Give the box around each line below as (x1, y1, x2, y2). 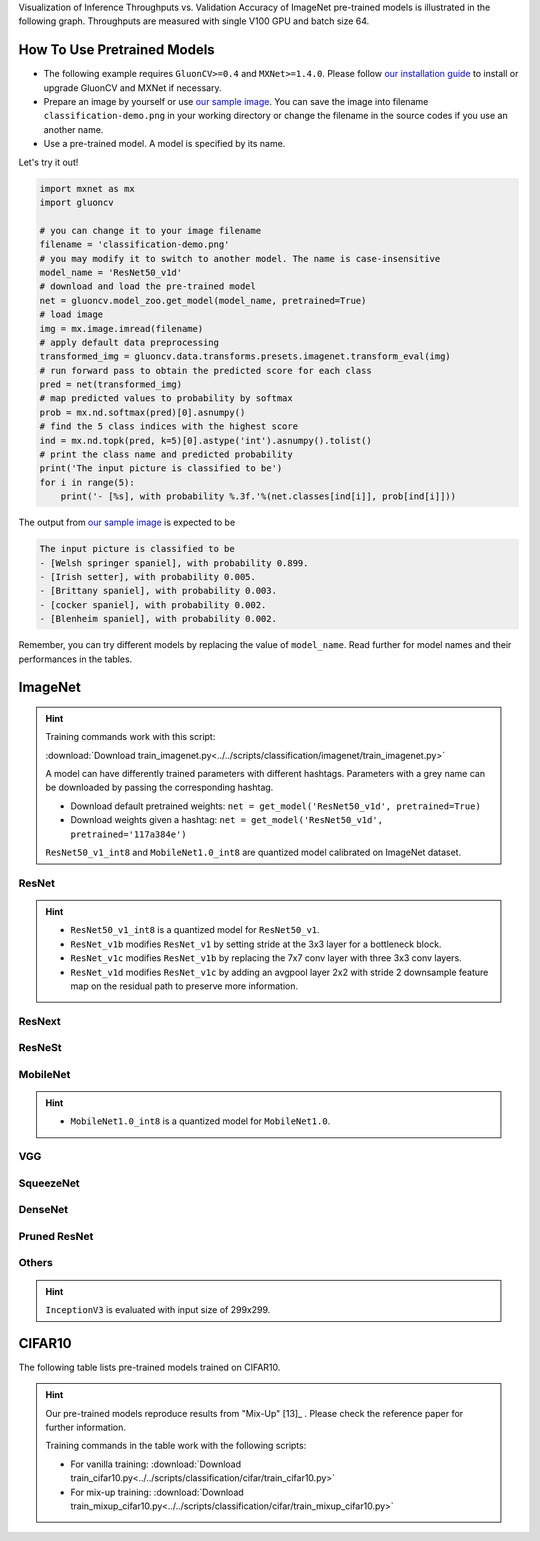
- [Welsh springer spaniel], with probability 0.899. (39, 557, 309, 569)
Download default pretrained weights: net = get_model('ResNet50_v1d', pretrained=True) (70, 800, 482, 812)
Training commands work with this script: (45, 731, 216, 743)
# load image (39, 309, 104, 320)
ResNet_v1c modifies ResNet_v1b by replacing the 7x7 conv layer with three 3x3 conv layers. (70, 952, 462, 964)
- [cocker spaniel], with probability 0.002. (39, 599, 267, 610)
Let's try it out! (18, 156, 79, 168)
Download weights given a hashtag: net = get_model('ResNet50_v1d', (70, 814, 384, 826)
